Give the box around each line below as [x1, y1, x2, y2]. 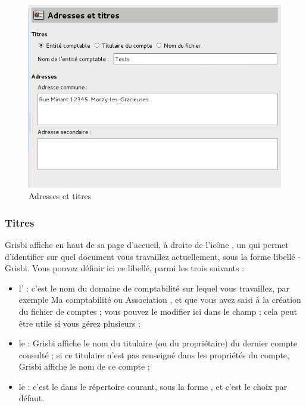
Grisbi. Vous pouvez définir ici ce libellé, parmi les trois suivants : [5, 262, 245, 274]
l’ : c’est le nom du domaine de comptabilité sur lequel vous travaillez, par [18, 281, 289, 294]
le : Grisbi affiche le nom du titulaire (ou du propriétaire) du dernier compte [18, 337, 298, 349]
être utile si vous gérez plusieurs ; [18, 317, 140, 329]
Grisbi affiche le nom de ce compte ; [18, 360, 150, 373]
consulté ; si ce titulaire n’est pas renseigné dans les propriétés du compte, [18, 348, 289, 361]
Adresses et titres [29, 190, 92, 202]
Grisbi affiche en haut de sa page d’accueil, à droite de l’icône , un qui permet [5, 238, 289, 250]
